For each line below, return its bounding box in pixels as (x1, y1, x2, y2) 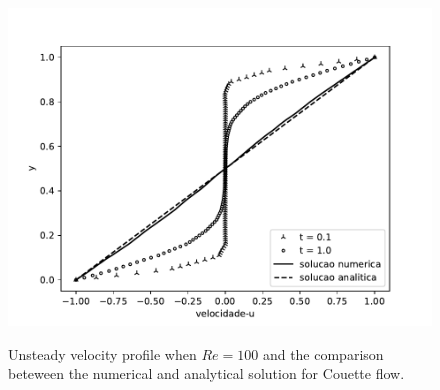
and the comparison (262, 343, 384, 364)
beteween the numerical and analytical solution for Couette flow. (8, 363, 405, 384)
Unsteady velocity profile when (8, 343, 197, 364)
